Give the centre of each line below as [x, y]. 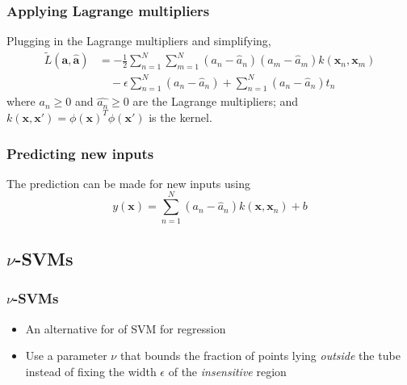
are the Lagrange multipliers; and [216, 101]
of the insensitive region [227, 371]
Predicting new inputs [80, 153]
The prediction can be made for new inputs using [129, 183]
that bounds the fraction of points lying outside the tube [260, 356]
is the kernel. [180, 117]
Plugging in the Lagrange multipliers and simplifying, [139, 41]
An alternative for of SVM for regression [126, 328]
